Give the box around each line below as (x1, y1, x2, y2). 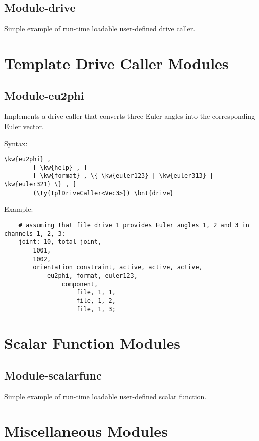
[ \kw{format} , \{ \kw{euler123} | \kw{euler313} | (33, 172, 214, 180)
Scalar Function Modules (4, 333, 181, 353)
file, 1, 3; (76, 305, 116, 313)
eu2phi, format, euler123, (47, 272, 138, 279)
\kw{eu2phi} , (4, 156, 51, 163)
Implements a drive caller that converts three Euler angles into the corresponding (4, 111, 255, 121)
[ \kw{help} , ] (33, 164, 87, 171)
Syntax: (4, 138, 28, 148)
